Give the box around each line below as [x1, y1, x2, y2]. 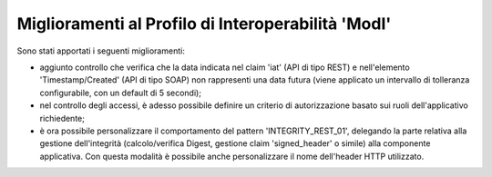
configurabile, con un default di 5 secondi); [39, 87, 202, 98]
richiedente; [39, 113, 86, 123]
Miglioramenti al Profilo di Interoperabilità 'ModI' [16, 14, 392, 34]
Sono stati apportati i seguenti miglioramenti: [16, 45, 186, 56]
